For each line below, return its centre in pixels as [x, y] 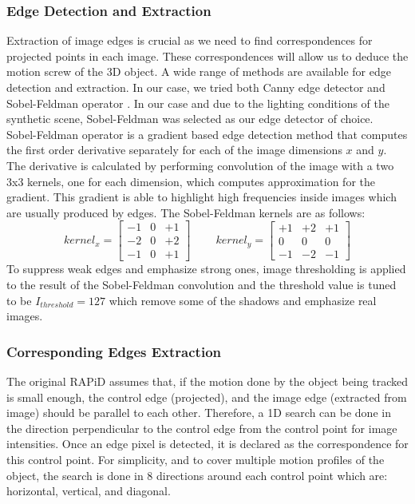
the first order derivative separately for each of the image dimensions [174, 150]
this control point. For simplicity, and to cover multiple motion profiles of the [196, 459]
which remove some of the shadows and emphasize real [243, 300]
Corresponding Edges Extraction [114, 351]
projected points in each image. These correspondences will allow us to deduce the [207, 56]
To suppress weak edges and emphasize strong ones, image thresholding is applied [206, 269]
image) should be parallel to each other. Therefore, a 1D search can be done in [199, 413]
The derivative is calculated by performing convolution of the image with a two [200, 165]
